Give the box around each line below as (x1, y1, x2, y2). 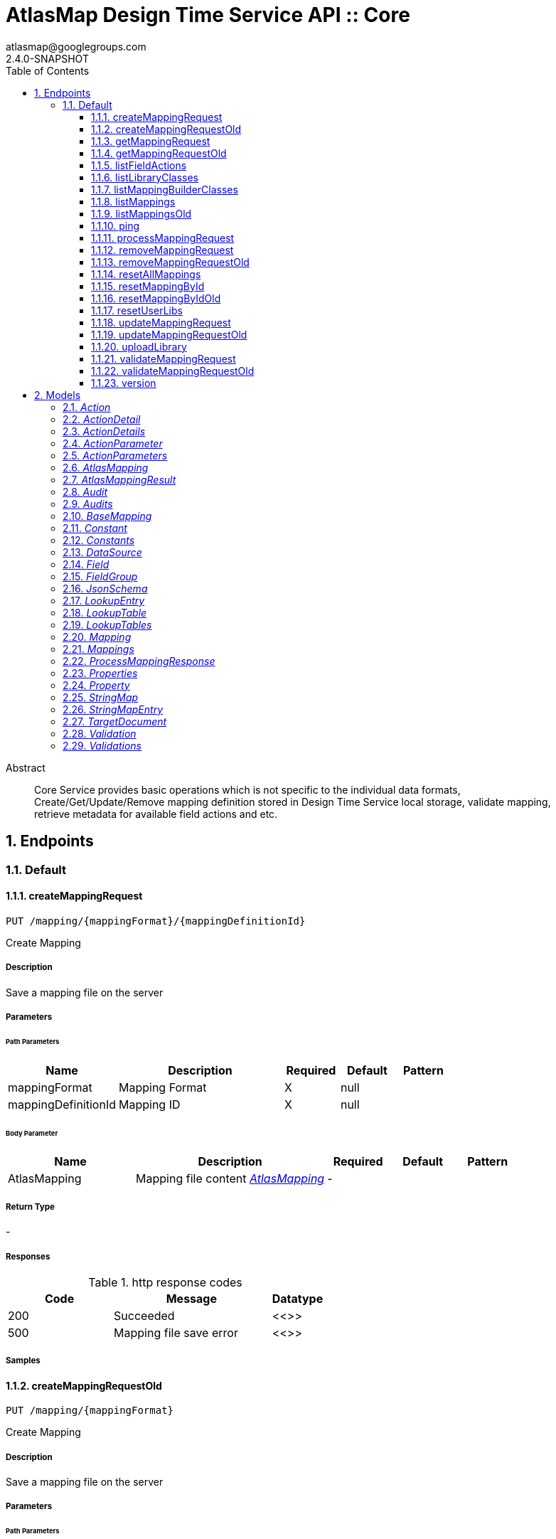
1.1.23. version (91, 376, 156, 389)
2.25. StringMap (63, 691, 139, 703)
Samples (6, 1356, 41, 1366)
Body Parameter (6, 1129, 58, 1137)
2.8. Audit (63, 485, 108, 498)
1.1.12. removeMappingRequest (91, 243, 234, 256)
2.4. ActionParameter (63, 437, 163, 449)
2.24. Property (63, 678, 130, 691)
